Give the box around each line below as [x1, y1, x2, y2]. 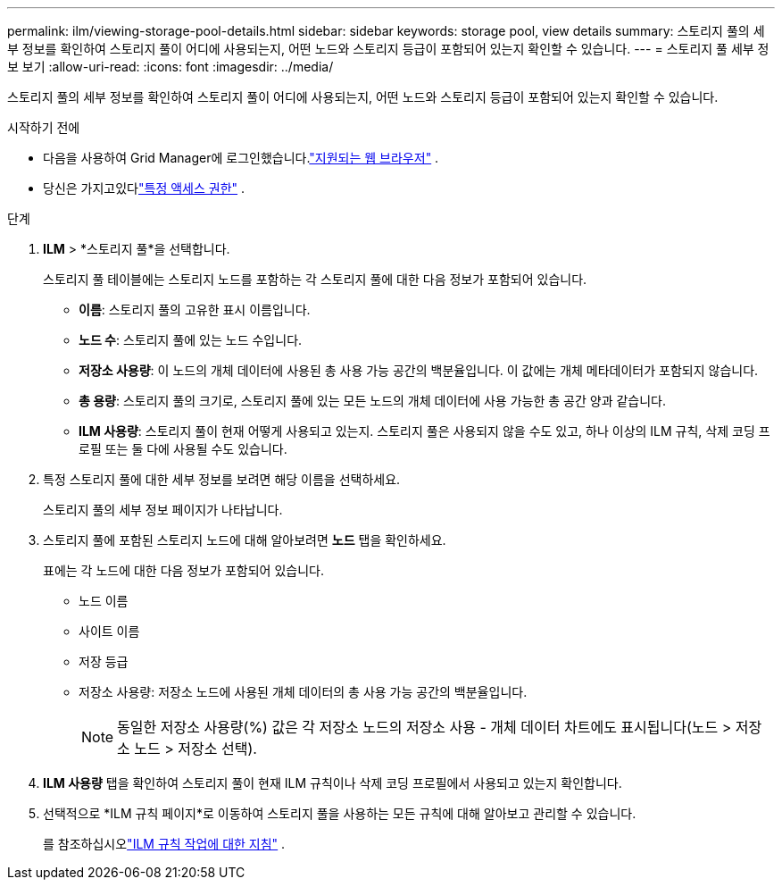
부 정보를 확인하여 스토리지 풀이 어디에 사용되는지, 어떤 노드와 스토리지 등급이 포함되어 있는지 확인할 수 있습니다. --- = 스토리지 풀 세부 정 [7, 41, 770, 56]
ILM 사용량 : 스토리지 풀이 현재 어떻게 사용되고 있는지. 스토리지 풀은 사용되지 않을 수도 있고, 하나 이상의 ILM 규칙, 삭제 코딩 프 [79, 423, 770, 439]
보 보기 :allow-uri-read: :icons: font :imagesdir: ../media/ [7, 59, 334, 74]
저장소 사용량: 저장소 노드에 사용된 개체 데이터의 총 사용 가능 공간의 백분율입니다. [79, 684, 528, 699]
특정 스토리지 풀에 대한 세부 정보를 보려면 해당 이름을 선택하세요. [43, 472, 401, 487]
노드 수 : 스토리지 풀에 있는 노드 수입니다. [79, 332, 303, 347]
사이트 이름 [79, 623, 140, 639]
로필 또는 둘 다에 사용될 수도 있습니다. [79, 441, 287, 456]
